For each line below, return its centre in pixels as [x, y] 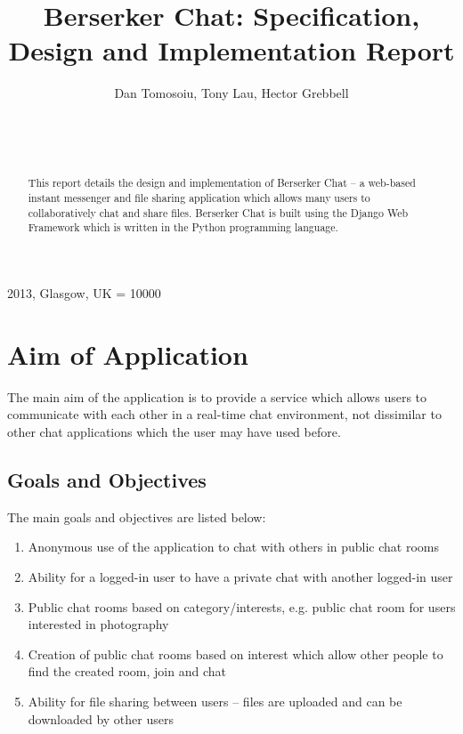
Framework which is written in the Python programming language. [183, 227]
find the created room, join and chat [127, 671]
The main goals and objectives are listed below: [137, 516]
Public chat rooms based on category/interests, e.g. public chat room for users [242, 606]
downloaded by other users [101, 718]
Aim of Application [128, 354]
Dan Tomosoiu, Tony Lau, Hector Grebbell [231, 93]
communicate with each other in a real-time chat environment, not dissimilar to [224, 414]
